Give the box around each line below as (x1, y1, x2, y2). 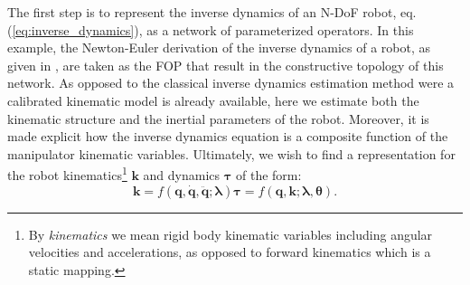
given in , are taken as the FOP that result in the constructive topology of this (7, 55, 444, 74)
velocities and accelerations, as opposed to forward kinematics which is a (28, 242, 431, 261)
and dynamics (143, 166, 221, 184)
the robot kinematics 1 (7, 163, 127, 184)
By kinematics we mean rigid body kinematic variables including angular (28, 224, 433, 243)
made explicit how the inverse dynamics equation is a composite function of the (7, 127, 448, 146)
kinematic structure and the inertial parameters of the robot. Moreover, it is (7, 109, 429, 128)
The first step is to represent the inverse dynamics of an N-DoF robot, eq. (7, 3, 417, 21)
